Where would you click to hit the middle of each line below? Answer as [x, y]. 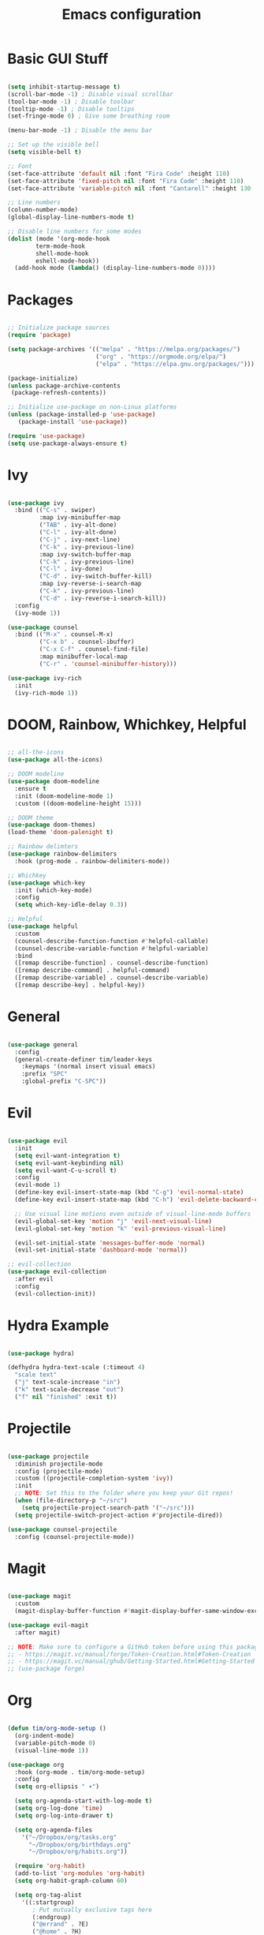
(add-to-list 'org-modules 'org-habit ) [80, 1873]
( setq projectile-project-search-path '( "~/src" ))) [108, 1508]
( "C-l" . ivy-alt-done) [78, 533]
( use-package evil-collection [57, 1272]
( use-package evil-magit [48, 1625]
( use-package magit [39, 1596]
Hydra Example [58, 1325]
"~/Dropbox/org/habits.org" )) [78, 1852]
